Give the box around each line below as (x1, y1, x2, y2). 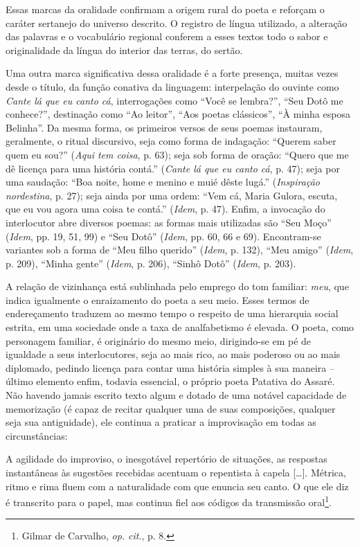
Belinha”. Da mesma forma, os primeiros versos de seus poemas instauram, (6, 120, 323, 134)
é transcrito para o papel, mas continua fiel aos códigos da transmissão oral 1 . (6, 493, 332, 509)
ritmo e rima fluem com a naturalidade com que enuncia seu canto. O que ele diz (6, 478, 349, 493)
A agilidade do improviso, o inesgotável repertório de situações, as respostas (6, 451, 327, 466)
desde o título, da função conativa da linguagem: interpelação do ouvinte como (6, 79, 339, 93)
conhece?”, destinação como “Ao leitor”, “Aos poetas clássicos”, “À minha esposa (6, 107, 350, 121)
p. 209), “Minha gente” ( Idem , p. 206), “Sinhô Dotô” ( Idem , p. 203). (6, 255, 296, 270)
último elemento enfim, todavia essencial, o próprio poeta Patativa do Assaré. (6, 374, 335, 388)
